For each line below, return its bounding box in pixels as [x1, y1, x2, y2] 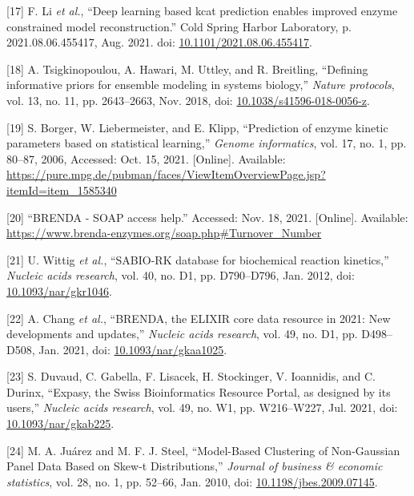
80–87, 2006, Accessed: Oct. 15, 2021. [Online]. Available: [6, 150, 286, 167]
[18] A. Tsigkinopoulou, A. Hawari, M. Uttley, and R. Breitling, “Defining [6, 60, 368, 77]
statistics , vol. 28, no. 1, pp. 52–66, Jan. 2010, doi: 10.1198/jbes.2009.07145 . [6, 473, 378, 490]
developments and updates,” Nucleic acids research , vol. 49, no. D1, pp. [6, 325, 358, 342]
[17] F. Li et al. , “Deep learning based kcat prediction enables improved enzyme [6, 2, 398, 18]
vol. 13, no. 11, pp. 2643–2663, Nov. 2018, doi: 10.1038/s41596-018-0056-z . [6, 91, 370, 108]
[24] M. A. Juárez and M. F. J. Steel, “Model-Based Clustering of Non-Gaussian [6, 442, 400, 458]
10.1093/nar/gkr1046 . [6, 282, 112, 299]
